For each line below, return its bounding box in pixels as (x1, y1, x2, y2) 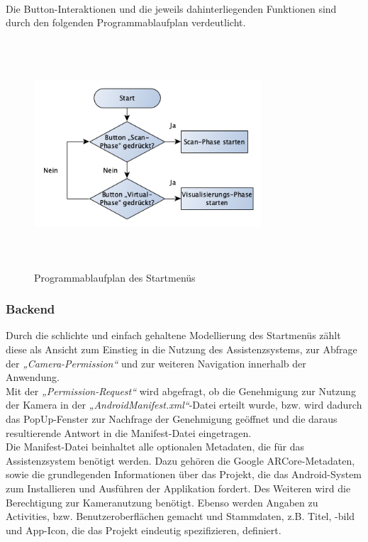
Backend (6, 300, 55, 318)
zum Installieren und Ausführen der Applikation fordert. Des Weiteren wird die (6, 480, 351, 495)
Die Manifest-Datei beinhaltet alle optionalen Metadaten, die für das (6, 439, 305, 454)
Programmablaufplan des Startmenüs (34, 270, 196, 284)
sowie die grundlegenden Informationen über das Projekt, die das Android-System (6, 467, 362, 482)
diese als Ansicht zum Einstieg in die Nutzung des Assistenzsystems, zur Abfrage (6, 342, 357, 357)
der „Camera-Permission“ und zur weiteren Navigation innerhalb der (6, 355, 306, 370)
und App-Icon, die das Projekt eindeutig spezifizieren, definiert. (6, 522, 281, 537)
